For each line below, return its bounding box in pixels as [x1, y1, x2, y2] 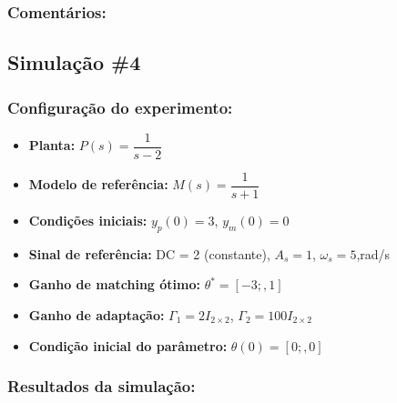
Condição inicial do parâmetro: [28, 336, 228, 355]
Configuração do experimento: [7, 96, 233, 118]
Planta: [28, 136, 76, 155]
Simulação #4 [7, 48, 141, 76]
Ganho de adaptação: [28, 305, 165, 324]
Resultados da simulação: [7, 375, 196, 398]
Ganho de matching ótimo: [28, 275, 200, 294]
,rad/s [356, 244, 391, 263]
